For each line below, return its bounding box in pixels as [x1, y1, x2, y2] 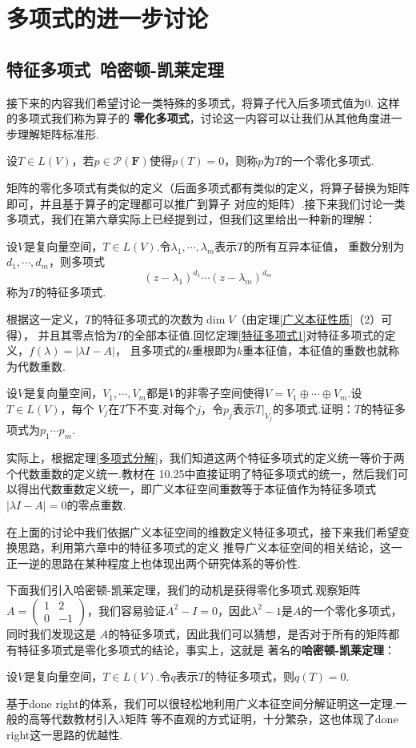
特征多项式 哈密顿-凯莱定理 [6, 56, 225, 81]
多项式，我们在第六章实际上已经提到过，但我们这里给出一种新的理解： [6, 211, 376, 227]
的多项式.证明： [272, 400, 354, 416]
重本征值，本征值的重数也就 [242, 342, 389, 359]
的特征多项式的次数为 [91, 311, 204, 328]
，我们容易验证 [86, 601, 166, 618]
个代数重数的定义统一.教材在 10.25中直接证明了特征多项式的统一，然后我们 [6, 464, 398, 481]
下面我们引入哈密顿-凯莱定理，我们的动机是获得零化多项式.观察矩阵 [6, 581, 361, 598]
